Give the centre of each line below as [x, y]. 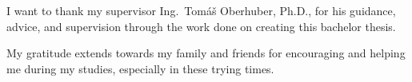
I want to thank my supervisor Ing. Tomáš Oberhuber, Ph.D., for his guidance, [201, 10]
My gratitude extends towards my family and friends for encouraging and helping [206, 53]
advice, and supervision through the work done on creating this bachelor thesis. [201, 26]
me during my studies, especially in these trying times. [140, 68]
